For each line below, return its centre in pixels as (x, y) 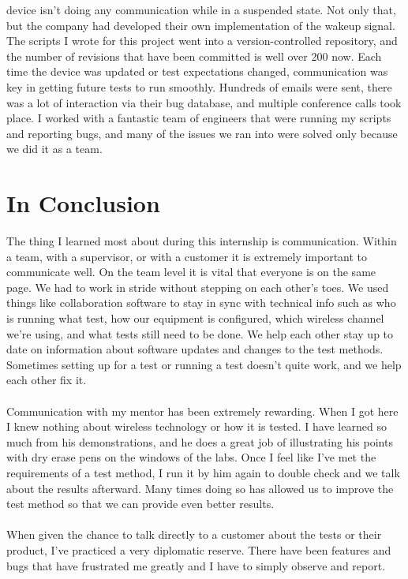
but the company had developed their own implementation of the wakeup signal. (201, 25)
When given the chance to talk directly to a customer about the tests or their (194, 534)
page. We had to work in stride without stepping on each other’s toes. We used (198, 287)
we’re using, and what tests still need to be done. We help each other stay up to (200, 333)
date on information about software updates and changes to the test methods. (195, 349)
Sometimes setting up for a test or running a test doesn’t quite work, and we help (204, 364)
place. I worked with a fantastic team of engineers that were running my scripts (199, 118)
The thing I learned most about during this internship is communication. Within (202, 241)
